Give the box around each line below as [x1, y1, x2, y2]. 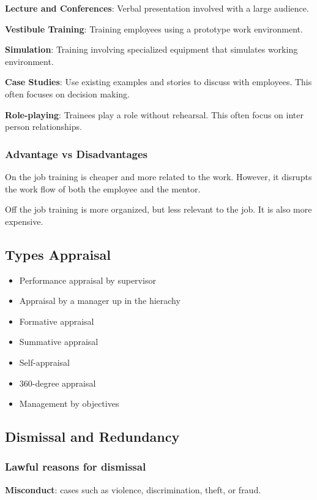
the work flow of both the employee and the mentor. [5, 182, 201, 195]
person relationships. [5, 120, 82, 133]
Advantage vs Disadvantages [5, 146, 148, 161]
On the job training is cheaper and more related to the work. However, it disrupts [5, 170, 312, 183]
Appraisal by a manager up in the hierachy [19, 294, 181, 307]
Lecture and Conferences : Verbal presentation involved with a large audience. [5, 2, 309, 14]
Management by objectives [19, 397, 119, 410]
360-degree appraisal [19, 376, 96, 389]
